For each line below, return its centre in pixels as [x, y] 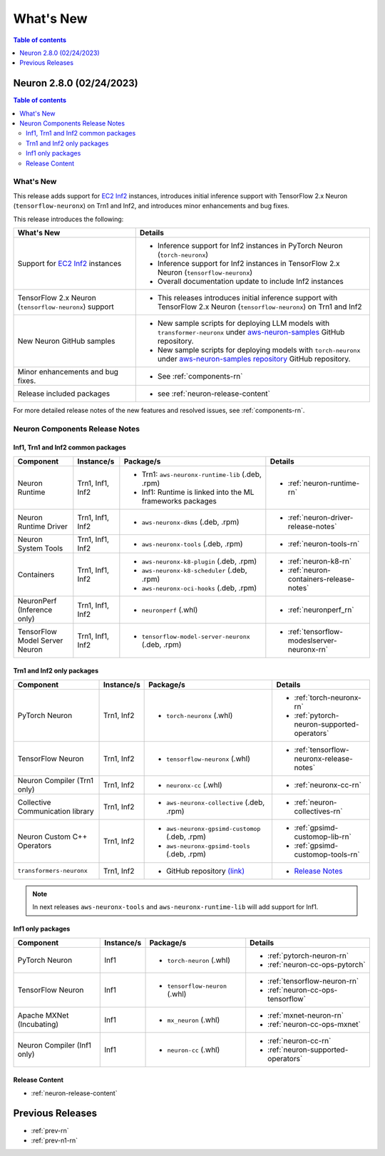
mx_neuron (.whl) [194, 1020]
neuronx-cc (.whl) [194, 784]
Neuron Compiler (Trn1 [56, 780]
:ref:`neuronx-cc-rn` [328, 784]
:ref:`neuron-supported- [308, 1050]
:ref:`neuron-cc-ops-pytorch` [317, 964]
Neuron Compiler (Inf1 [55, 1045]
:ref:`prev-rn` [50, 1130]
